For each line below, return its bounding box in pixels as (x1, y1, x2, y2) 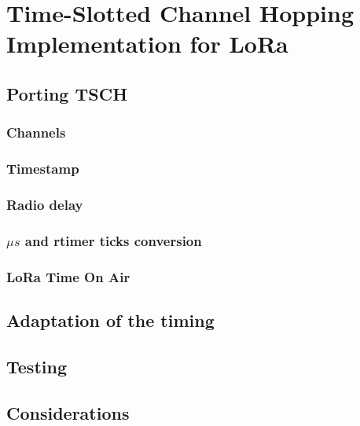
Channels (6, 123, 66, 142)
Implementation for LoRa (6, 28, 288, 60)
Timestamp (6, 159, 79, 178)
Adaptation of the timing (6, 307, 215, 332)
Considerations (6, 400, 130, 424)
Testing (6, 354, 67, 378)
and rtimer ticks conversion (24, 230, 202, 250)
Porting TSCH (6, 81, 128, 105)
